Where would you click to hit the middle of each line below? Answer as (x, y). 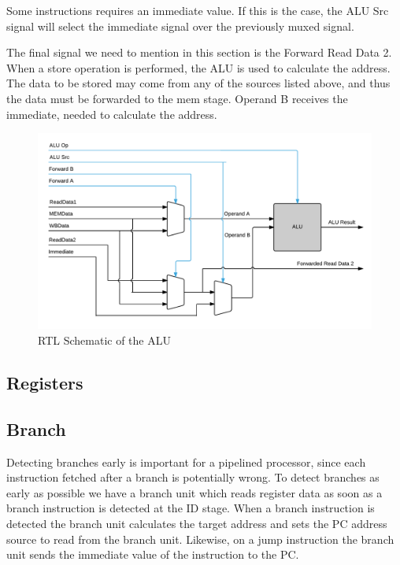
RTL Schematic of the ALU (104, 340)
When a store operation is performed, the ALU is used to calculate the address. (198, 67)
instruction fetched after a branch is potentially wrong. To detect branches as (193, 477)
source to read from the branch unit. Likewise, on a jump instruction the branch (200, 539)
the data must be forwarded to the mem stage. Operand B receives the (177, 98)
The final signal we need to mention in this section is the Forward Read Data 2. (199, 52)
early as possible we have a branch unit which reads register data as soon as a (194, 492)
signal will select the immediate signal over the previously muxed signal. (180, 26)
